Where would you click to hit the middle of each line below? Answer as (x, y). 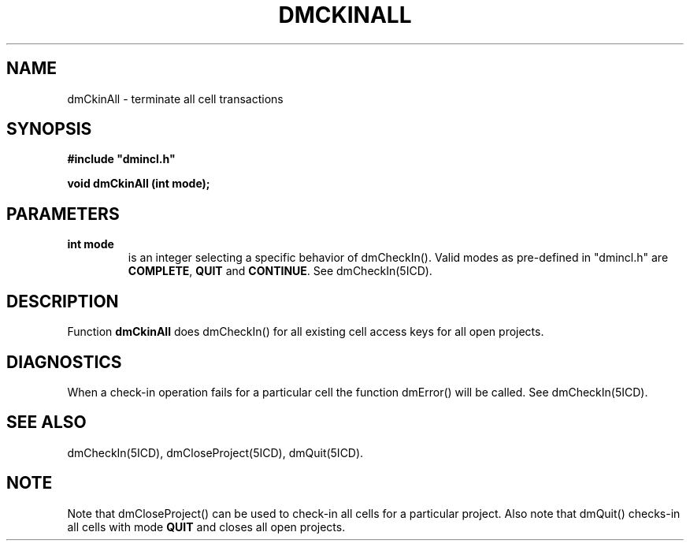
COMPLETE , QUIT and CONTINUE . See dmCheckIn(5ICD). (280, 271)
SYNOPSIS (49, 129)
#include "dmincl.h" (121, 159)
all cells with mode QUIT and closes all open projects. (206, 527)
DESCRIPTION (63, 301)
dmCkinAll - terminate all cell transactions (175, 99)
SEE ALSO (46, 422)
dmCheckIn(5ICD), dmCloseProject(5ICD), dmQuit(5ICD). (215, 452)
